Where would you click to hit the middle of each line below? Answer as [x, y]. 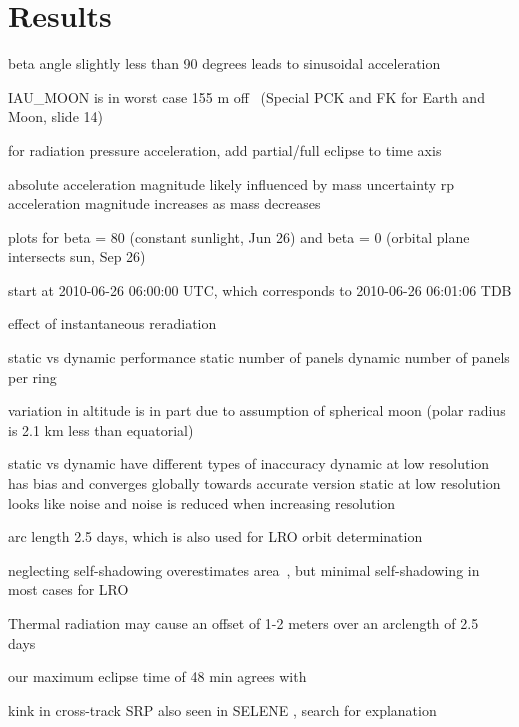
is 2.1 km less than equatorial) [101, 429]
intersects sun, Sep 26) [77, 256]
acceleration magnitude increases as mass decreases [164, 203]
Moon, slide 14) [55, 116]
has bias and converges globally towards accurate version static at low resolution [254, 483]
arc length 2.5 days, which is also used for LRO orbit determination [215, 536]
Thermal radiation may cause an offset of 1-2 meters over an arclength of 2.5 [243, 623]
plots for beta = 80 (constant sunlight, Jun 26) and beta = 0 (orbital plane [239, 236]
